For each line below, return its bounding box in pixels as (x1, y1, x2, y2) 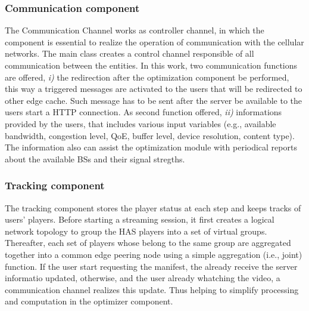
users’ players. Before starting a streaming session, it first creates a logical (5, 213, 274, 226)
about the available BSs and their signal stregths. (5, 152, 185, 165)
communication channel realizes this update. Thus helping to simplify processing (5, 283, 299, 295)
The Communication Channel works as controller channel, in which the (5, 24, 264, 36)
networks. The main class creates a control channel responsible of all (5, 47, 254, 60)
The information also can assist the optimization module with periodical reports (5, 141, 297, 153)
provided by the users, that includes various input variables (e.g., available (5, 117, 276, 130)
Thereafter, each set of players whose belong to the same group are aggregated (5, 236, 291, 249)
